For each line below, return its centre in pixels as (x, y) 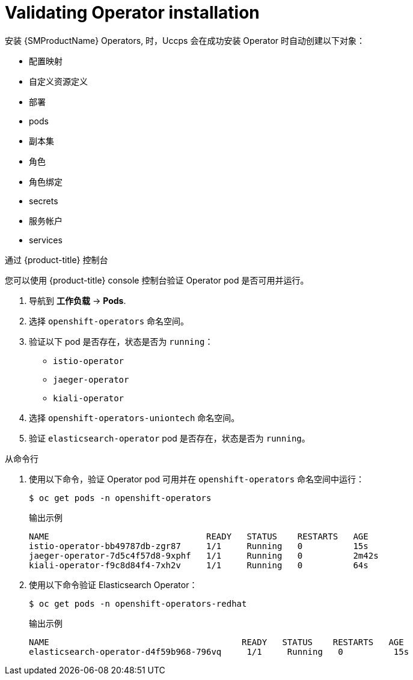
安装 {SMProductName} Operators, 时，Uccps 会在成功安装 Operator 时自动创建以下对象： (185, 40)
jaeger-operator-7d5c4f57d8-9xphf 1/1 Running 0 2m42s (204, 555)
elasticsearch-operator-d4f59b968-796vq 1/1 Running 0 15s (219, 651)
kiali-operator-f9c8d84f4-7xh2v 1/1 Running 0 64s (199, 565)
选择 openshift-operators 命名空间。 (109, 321)
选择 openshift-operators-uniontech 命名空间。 (134, 417)
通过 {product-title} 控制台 (57, 260)
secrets (44, 201)
